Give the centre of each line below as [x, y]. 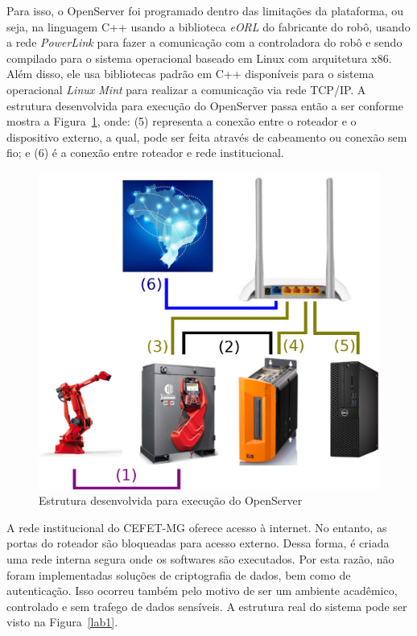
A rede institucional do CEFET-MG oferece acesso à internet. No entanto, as [197, 527]
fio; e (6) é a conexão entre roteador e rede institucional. [145, 153]
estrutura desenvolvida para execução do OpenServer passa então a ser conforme [205, 105]
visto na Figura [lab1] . [62, 622]
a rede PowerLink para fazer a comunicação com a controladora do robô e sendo [204, 42]
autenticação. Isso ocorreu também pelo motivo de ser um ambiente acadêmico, [202, 591]
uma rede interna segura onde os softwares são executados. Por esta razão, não [200, 559]
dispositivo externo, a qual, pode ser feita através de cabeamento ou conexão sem [207, 136]
